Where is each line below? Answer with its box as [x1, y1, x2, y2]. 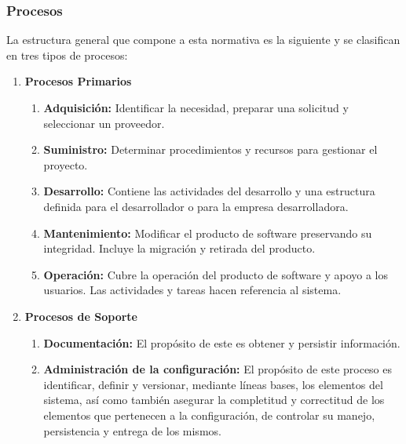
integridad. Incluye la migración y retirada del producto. [43, 240, 316, 257]
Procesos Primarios [24, 73, 132, 89]
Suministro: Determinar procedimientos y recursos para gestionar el [43, 141, 378, 158]
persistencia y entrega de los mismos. [43, 422, 221, 439]
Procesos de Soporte [24, 308, 137, 324]
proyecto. [43, 156, 88, 173]
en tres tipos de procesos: [6, 46, 128, 63]
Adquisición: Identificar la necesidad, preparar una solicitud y [43, 100, 349, 115]
